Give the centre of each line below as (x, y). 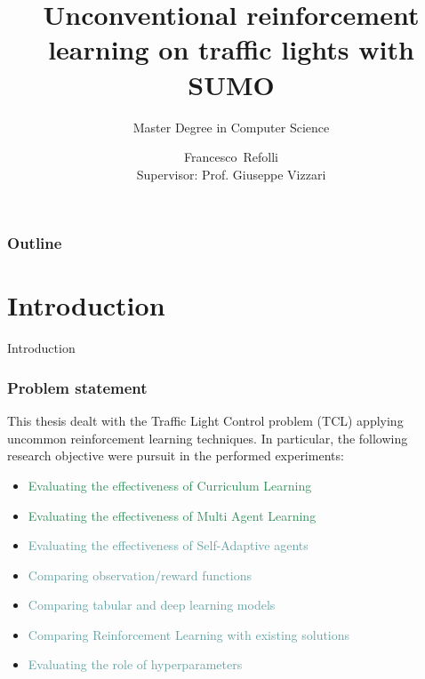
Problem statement (77, 387)
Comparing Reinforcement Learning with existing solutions (189, 634)
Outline (35, 243)
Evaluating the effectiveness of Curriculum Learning (170, 485)
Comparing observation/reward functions (140, 575)
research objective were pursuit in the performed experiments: (176, 455)
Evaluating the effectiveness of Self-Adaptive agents (168, 545)
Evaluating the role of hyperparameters (135, 664)
